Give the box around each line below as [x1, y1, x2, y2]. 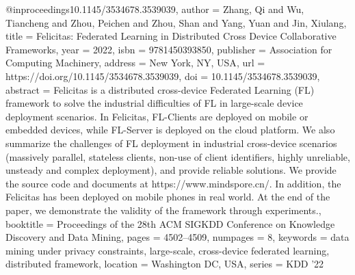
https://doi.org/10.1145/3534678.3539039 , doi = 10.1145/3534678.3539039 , [5, 68, 320, 83]
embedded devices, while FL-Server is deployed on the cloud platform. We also [5, 122, 335, 137]
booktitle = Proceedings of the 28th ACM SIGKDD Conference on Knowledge [5, 216, 335, 231]
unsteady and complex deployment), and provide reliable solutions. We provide [5, 163, 337, 177]
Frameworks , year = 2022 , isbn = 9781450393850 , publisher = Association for [5, 42, 332, 56]
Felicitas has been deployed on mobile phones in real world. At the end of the [5, 189, 330, 204]
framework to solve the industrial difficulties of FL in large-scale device [5, 96, 303, 110]
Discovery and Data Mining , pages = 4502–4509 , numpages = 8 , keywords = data [5, 230, 350, 244]
